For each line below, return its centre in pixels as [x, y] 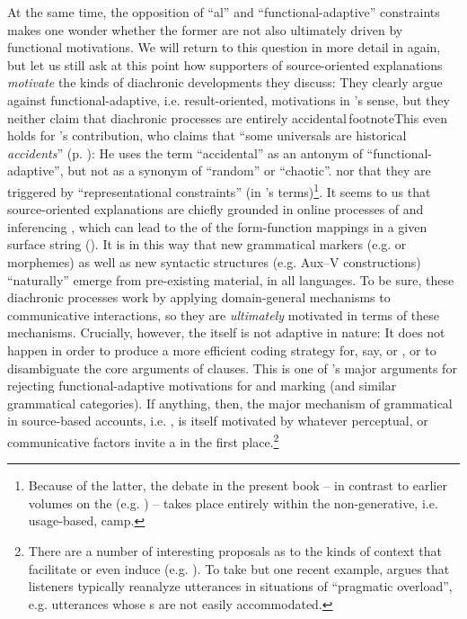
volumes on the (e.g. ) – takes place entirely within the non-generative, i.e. [233, 502]
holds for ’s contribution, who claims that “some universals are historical [207, 135]
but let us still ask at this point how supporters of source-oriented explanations [225, 64]
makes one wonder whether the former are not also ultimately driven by [205, 29]
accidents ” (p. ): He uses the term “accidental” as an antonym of [185, 153]
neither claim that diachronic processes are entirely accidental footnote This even [228, 117]
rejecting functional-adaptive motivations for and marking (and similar [202, 386]
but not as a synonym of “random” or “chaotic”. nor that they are [249, 170]
